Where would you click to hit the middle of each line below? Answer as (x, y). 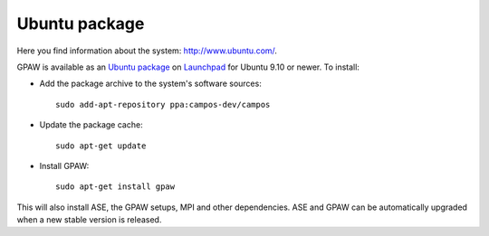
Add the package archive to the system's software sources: (150, 84)
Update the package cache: (91, 125)
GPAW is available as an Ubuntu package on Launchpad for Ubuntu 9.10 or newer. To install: (188, 67)
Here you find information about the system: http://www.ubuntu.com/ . (147, 51)
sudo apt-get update (101, 146)
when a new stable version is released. (89, 220)
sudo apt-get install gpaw (115, 187)
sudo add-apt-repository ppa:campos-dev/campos (163, 104)
